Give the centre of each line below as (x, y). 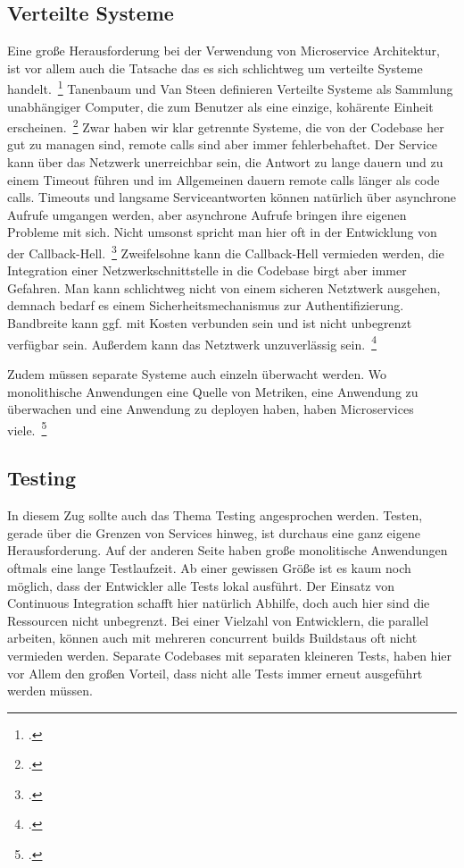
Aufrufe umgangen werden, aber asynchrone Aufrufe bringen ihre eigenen (207, 214)
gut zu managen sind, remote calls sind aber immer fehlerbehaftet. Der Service (223, 144)
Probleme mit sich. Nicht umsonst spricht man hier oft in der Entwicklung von (222, 232)
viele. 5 (27, 428)
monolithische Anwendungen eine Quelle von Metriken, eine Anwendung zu (213, 391)
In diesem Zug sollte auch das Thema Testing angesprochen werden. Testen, (215, 515)
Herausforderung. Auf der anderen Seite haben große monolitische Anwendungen (228, 550)
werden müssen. (50, 691)
